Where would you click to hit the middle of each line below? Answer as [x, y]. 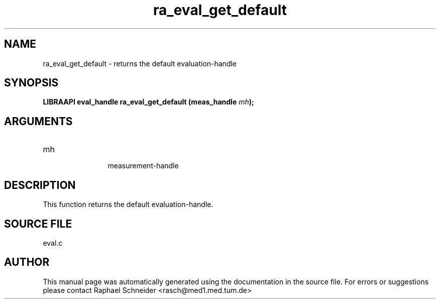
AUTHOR [27, 262]
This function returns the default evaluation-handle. [128, 205]
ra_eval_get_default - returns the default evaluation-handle [140, 63]
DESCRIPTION [40, 185]
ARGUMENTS [38, 121]
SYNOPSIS [31, 83]
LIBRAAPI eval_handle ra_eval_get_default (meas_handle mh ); [148, 102]
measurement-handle [143, 166]
